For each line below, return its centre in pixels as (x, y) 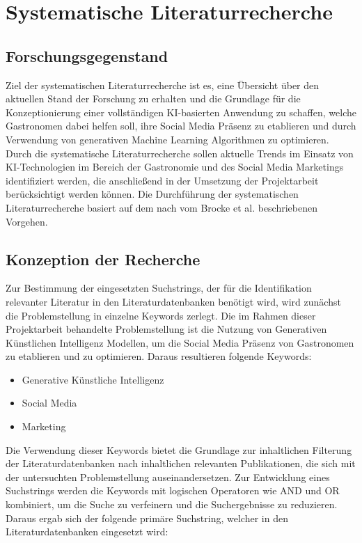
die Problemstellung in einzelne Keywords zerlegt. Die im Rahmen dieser (161, 315)
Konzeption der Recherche (103, 259)
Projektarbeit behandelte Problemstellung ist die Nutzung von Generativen (166, 329)
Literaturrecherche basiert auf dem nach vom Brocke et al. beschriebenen (162, 207)
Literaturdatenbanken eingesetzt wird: (87, 532)
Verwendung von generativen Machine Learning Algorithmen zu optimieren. (167, 139)
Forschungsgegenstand (87, 55)
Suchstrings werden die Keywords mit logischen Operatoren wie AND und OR (173, 490)
